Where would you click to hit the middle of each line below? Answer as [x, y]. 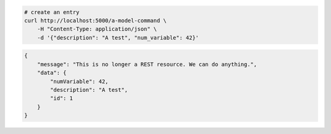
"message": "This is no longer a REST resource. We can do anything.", [147, 64]
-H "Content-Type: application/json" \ [97, 29]
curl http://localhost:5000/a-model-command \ [95, 20]
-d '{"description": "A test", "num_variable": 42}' [118, 37]
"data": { [52, 73]
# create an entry [52, 12]
